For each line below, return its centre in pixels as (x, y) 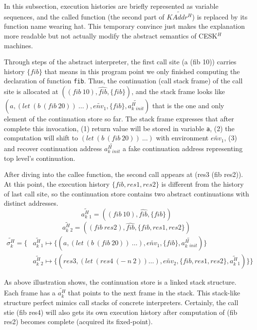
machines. (18, 45)
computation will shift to (41, 138)
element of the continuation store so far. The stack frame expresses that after (119, 119)
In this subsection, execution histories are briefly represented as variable (111, 6)
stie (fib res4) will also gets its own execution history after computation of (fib (121, 312)
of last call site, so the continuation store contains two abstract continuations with (127, 193)
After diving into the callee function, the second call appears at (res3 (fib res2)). (124, 174)
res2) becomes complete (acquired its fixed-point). (78, 321)
